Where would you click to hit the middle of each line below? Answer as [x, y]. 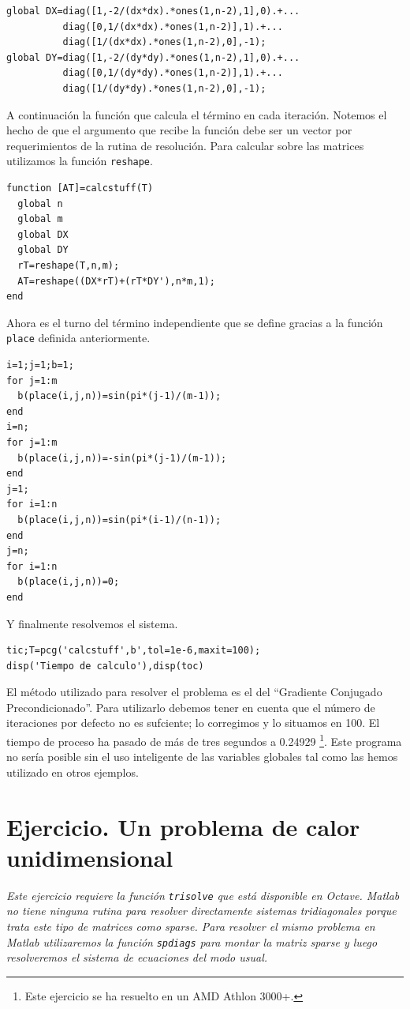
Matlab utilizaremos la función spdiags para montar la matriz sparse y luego [192, 941]
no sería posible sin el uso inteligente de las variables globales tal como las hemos [202, 757]
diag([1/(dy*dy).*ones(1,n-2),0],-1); [164, 88]
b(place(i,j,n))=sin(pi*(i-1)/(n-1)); [119, 520]
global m [40, 219]
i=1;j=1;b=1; [40, 365]
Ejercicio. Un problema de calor [183, 826]
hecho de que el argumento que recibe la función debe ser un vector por [179, 130]
